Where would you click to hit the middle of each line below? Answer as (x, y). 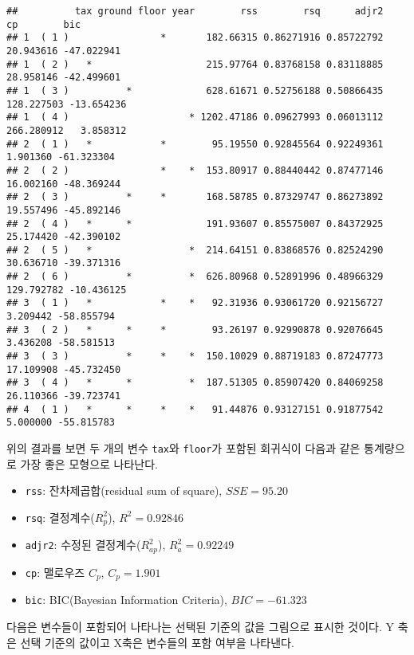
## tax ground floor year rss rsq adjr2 (195, 11)
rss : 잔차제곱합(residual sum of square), (124, 490)
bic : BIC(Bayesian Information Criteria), (126, 600)
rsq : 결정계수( (60, 517)
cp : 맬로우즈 (55, 572)
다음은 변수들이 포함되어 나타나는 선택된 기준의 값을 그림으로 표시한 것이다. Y (201, 626)
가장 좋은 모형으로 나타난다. (89, 463)
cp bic (44, 24)
